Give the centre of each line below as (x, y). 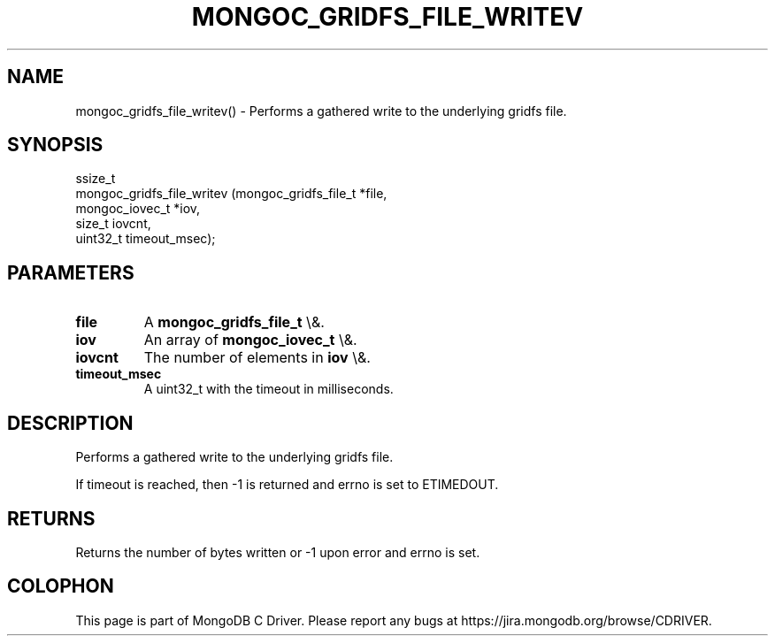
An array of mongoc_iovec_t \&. (250, 340)
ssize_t (96, 179)
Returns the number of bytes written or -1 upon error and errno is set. (278, 552)
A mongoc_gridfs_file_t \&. (234, 322)
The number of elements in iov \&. (257, 358)
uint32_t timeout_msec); (146, 239)
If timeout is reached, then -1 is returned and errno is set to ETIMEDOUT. (287, 485)
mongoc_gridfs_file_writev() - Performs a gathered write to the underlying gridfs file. (321, 111)
